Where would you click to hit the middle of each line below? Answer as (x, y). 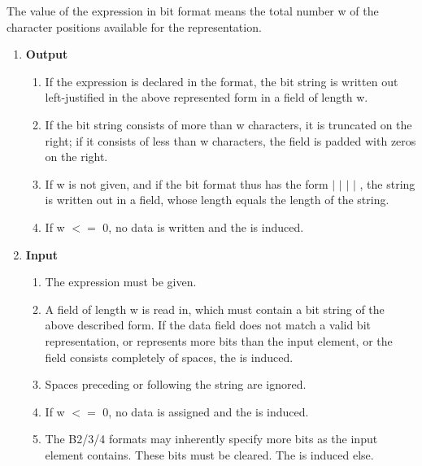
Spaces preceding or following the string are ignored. (176, 384)
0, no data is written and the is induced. (203, 226)
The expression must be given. (121, 282)
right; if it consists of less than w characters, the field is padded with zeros (231, 140)
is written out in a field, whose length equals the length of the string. (217, 200)
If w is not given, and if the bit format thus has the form (187, 183)
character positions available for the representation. (134, 26)
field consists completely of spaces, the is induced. (169, 357)
